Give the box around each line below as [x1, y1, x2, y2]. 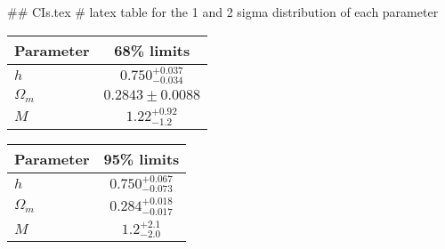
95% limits [103, 148, 180, 169]
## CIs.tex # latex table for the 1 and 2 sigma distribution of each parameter [7, 3, 439, 20]
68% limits [114, 39, 190, 60]
